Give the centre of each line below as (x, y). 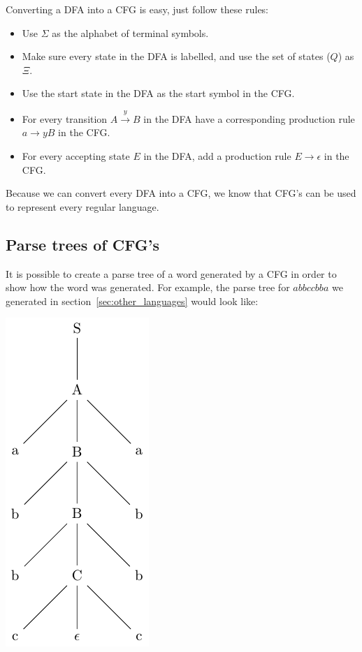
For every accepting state (76, 155)
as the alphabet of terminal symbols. (130, 32)
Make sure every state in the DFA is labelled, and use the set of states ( (176, 56)
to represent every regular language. (82, 206)
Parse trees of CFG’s (82, 244)
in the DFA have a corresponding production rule (249, 118)
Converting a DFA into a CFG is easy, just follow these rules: (137, 9)
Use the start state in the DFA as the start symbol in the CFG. (158, 93)
